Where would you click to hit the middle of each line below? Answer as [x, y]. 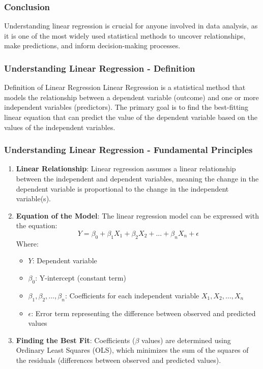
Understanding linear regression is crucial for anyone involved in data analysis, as [131, 26]
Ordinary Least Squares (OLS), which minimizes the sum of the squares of [132, 350]
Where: [27, 243]
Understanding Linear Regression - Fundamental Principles [128, 150]
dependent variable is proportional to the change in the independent [122, 188]
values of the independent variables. [60, 127]
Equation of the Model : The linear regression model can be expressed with [137, 215]
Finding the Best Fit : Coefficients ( [76, 340]
